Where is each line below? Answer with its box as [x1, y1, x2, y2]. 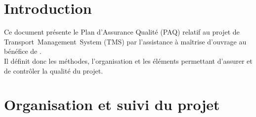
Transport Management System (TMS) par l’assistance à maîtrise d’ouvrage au [4, 36, 247, 46]
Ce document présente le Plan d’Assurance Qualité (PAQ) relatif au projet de [4, 27, 240, 37]
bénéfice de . [4, 46, 42, 56]
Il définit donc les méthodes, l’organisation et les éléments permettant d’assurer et [4, 55, 253, 66]
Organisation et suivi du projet [4, 94, 220, 115]
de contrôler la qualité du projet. [4, 65, 103, 76]
